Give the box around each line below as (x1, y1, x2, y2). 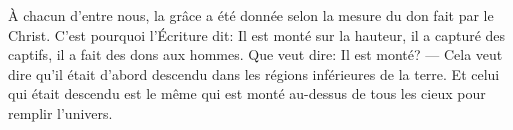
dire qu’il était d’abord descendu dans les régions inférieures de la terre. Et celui (8, 63, 500, 84)
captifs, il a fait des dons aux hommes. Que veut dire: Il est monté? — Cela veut (8, 44, 503, 65)
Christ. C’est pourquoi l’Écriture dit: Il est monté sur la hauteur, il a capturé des (8, 24, 506, 45)
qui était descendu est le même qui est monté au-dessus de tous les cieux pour (8, 83, 486, 104)
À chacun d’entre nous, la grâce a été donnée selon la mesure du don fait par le (8, 5, 494, 25)
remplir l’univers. (8, 102, 113, 123)
